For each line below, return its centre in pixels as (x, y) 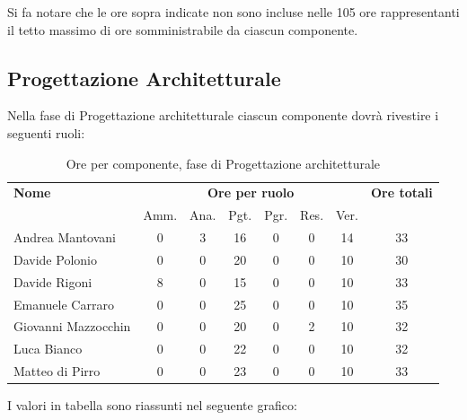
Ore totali (401, 192)
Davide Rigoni (53, 281)
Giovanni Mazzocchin (72, 326)
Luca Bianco (48, 349)
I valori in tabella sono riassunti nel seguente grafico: (152, 405)
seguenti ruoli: (46, 132)
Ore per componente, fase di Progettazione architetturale (223, 163)
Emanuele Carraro (64, 304)
